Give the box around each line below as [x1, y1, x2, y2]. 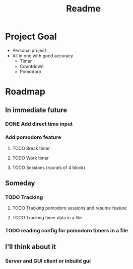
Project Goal [5, 31, 57, 42]
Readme [66, 3, 101, 14]
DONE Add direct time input [5, 120, 73, 127]
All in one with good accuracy [12, 53, 73, 59]
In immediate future [5, 105, 67, 114]
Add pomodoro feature [5, 134, 61, 141]
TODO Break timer [12, 145, 50, 151]
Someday [5, 179, 36, 187]
